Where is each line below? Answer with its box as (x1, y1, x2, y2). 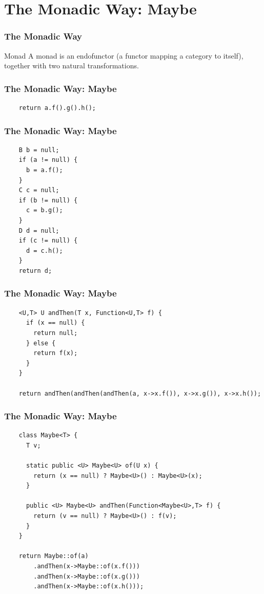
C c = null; (18, 187, 59, 194)
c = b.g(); (26, 207, 63, 214)
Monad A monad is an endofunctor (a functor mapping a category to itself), (4, 50, 243, 61)
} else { (26, 339, 56, 347)
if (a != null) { (18, 156, 78, 164)
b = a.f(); (26, 166, 63, 174)
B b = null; (18, 146, 59, 154)
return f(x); (33, 349, 78, 357)
